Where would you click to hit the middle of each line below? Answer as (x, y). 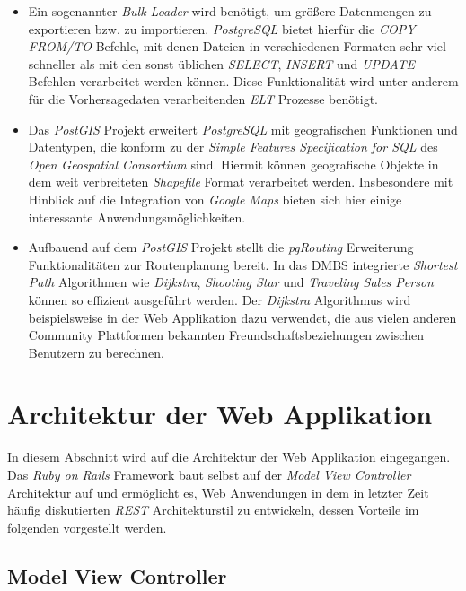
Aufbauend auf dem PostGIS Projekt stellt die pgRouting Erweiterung (221, 247)
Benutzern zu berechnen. (96, 352)
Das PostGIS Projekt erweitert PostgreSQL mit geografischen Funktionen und (243, 129)
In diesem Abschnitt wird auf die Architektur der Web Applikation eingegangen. (229, 457)
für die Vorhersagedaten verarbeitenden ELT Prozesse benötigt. (203, 98)
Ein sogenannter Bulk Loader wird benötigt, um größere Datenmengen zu (230, 11)
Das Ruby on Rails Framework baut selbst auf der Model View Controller (209, 474)
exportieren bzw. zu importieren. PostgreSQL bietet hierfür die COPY (222, 28)
